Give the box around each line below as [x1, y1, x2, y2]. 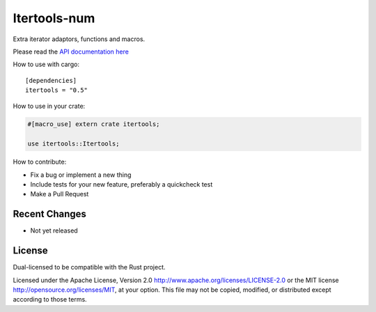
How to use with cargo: [13, 60, 80, 69]
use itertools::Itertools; [27, 140, 120, 148]
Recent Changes [13, 208, 87, 220]
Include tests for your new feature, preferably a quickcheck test [30, 180, 213, 189]
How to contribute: [13, 157, 67, 166]
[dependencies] [25, 77, 77, 84]
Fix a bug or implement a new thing [30, 171, 132, 179]
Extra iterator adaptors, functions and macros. [13, 35, 146, 43]
